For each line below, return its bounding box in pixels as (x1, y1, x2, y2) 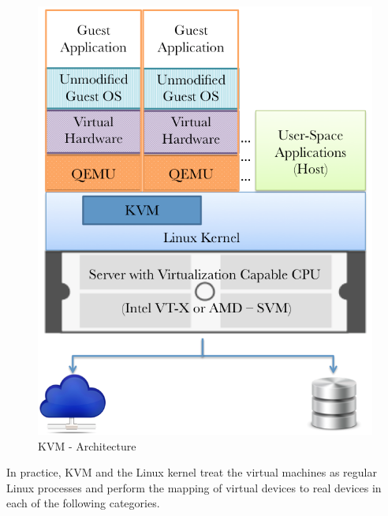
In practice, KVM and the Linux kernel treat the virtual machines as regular (6, 464, 377, 480)
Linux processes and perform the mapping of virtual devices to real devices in (6, 479, 382, 495)
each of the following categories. (6, 495, 160, 511)
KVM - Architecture (38, 437, 136, 454)
